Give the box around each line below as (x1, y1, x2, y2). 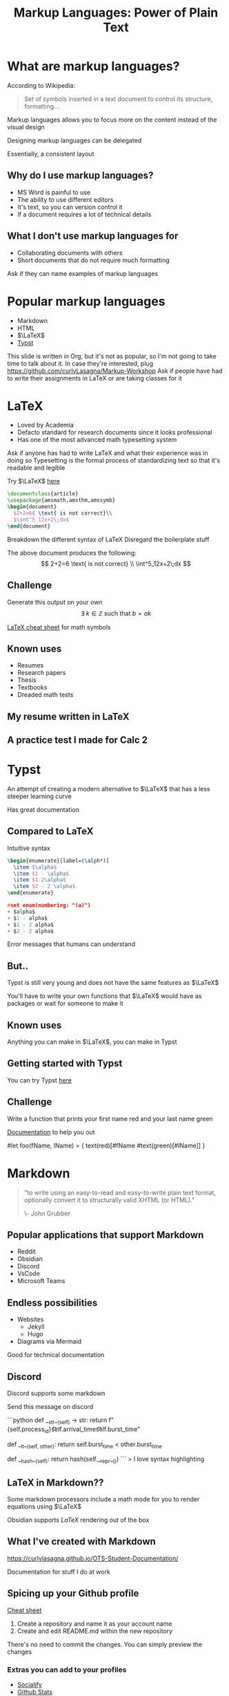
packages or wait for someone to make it (7, 999, 123, 1008)
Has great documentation (7, 806, 79, 814)
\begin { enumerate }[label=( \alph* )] (7, 857, 110, 864)
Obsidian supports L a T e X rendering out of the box (7, 1516, 150, 1524)
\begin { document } (7, 504, 57, 510)
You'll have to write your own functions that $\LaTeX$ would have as (7, 992, 202, 1000)
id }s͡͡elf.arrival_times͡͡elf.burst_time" (44, 1425, 141, 1435)
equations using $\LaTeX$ (7, 1502, 81, 1511)
